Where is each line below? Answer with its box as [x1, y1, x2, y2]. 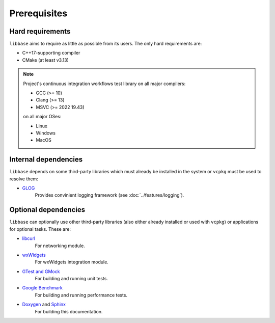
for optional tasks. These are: [9, 226, 71, 232]
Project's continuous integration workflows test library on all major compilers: [23, 80, 186, 87]
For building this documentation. [35, 308, 103, 314]
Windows [36, 130, 56, 136]
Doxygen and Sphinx [22, 301, 66, 308]
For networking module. [35, 243, 85, 249]
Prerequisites [9, 8, 68, 19]
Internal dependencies [9, 155, 83, 164]
